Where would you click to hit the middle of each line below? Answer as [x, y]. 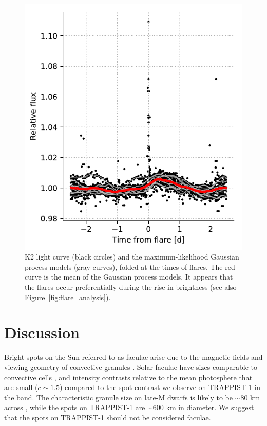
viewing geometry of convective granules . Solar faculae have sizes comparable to [131, 367]
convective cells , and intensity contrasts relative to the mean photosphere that [128, 377]
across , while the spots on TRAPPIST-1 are [75, 407]
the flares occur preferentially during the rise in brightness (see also [131, 287]
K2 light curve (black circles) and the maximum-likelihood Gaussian [132, 257]
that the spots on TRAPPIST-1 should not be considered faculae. [108, 417]
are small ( [21, 387]
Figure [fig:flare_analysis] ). [68, 297]
